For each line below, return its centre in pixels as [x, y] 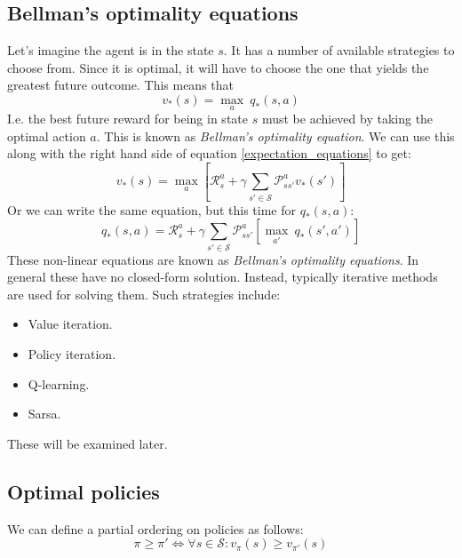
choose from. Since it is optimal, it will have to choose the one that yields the [218, 67]
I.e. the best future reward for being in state [127, 119]
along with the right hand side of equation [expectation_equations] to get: [209, 153]
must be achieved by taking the [347, 119]
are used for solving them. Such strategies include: [144, 294]
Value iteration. [70, 324]
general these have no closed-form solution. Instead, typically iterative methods [223, 277]
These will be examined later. [88, 443]
